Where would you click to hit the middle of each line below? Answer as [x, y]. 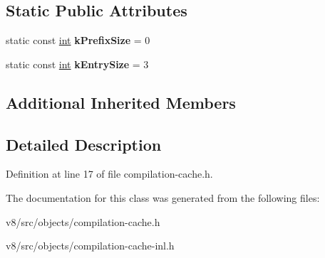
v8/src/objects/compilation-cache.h [83, 221]
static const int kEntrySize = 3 [77, 64]
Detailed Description [84, 144]
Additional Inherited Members [121, 102]
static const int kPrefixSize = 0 [78, 40]
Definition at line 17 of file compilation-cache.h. [109, 174]
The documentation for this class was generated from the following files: [163, 197]
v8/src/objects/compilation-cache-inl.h [90, 246]
